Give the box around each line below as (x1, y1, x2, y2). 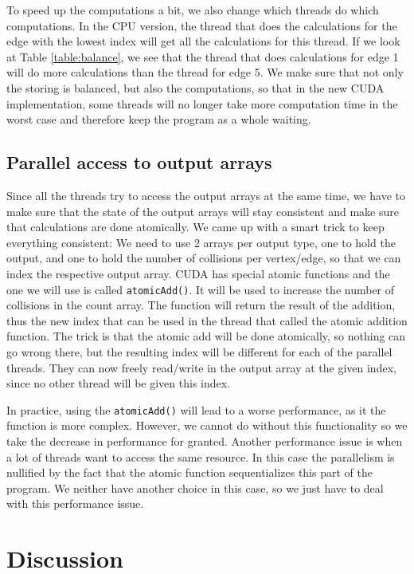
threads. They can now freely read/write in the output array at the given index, (6, 359, 396, 375)
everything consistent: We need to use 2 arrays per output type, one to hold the (6, 234, 396, 250)
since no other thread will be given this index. (6, 375, 231, 391)
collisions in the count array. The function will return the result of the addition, (6, 297, 396, 313)
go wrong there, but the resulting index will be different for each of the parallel (6, 343, 393, 360)
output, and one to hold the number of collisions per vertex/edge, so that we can (6, 250, 401, 266)
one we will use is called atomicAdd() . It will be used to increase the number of (6, 281, 395, 297)
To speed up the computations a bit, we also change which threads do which (6, 2, 379, 18)
